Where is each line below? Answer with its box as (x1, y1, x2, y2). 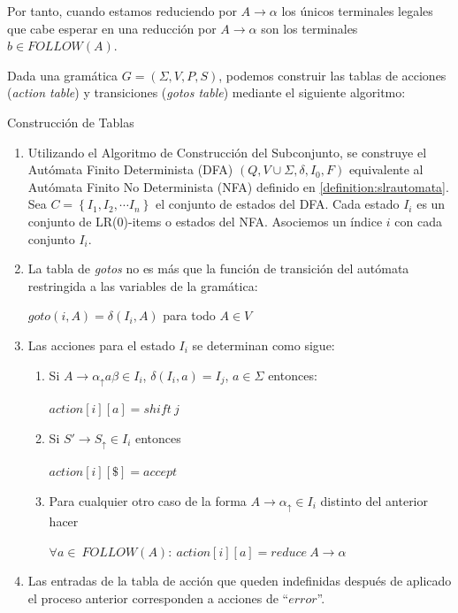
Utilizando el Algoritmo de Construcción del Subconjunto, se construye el (27, 142, 427, 161)
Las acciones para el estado (27, 335, 175, 354)
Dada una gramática (7, 65, 118, 84)
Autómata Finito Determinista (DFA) (27, 160, 233, 179)
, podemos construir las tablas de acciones (218, 65, 447, 84)
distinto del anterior (320, 491, 428, 510)
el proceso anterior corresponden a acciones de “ (27, 588, 289, 607)
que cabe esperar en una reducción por (7, 19, 217, 37)
